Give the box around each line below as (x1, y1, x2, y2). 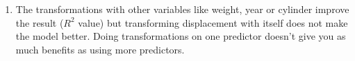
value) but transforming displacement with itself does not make (78, 15, 348, 29)
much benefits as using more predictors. (15, 42, 185, 56)
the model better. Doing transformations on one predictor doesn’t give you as (15, 29, 346, 43)
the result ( (15, 15, 64, 29)
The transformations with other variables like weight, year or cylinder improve (15, 2, 349, 16)
